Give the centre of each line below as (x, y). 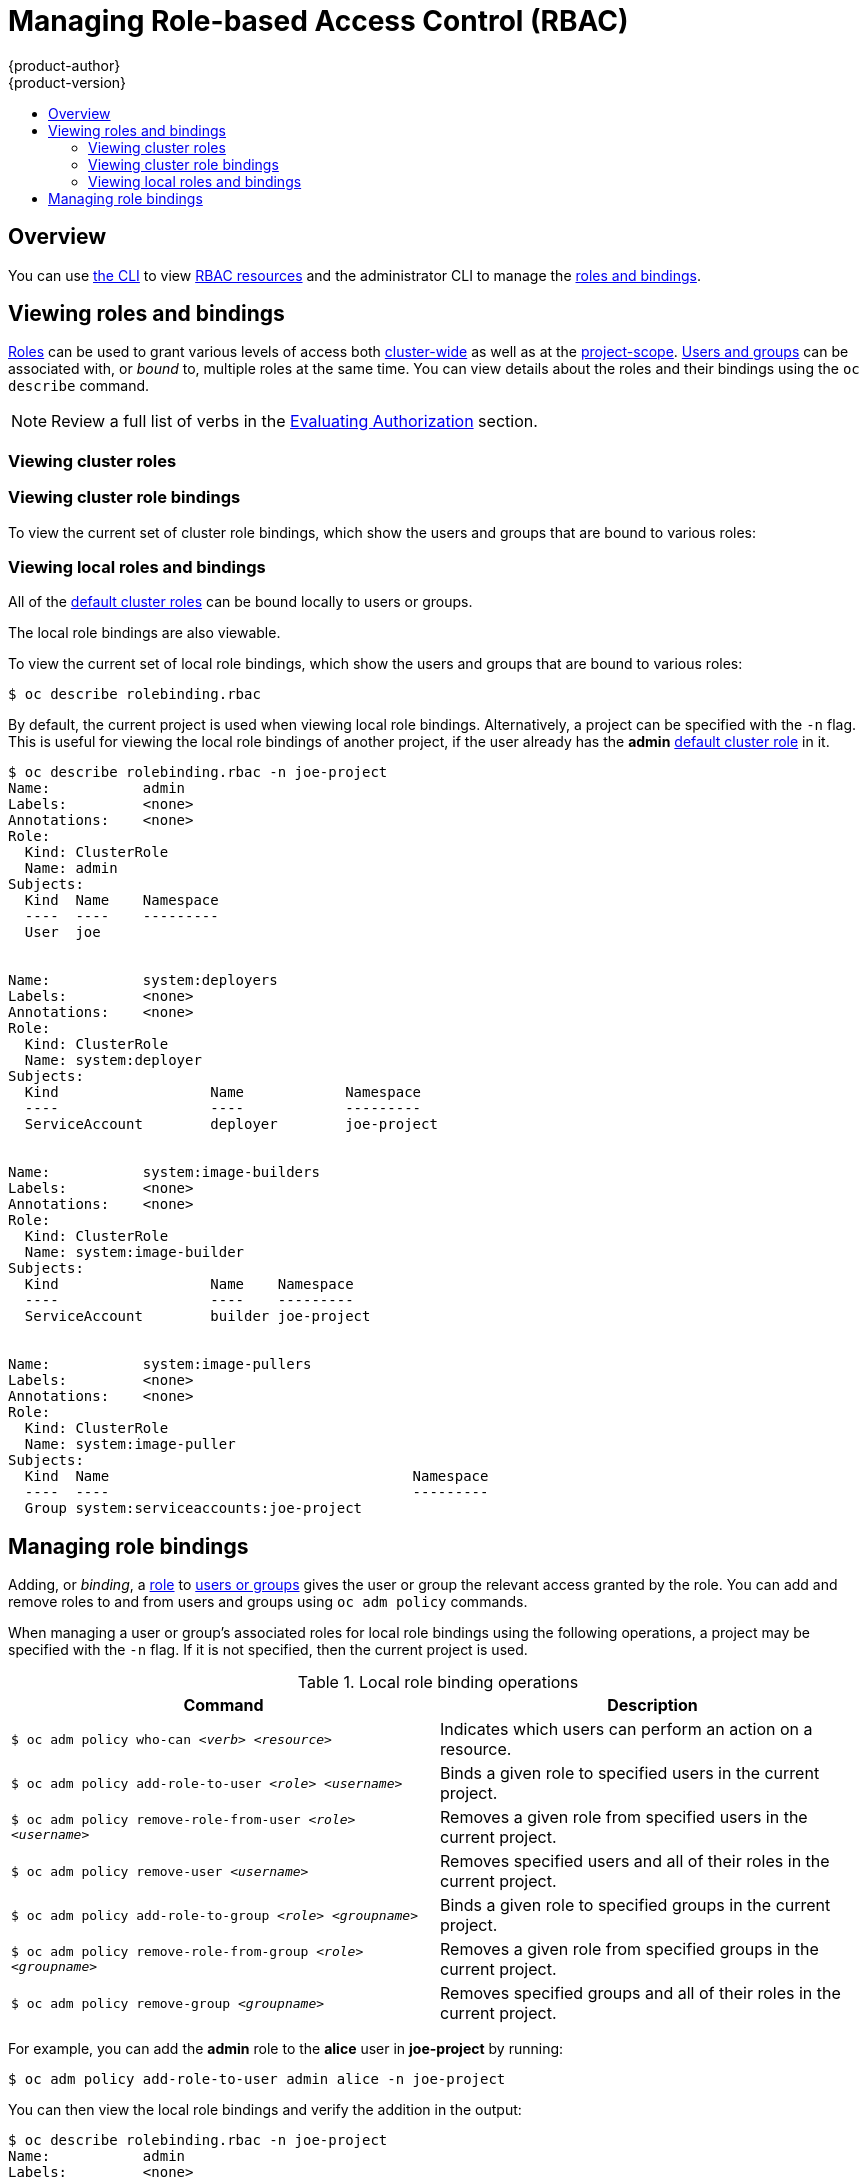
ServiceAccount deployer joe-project (231, 1124)
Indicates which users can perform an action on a (626, 1729)
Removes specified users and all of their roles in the (635, 1861)
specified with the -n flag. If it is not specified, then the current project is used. (268, 1650)
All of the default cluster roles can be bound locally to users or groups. (240, 602)
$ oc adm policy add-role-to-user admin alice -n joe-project (257, 2079)
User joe (62, 932)
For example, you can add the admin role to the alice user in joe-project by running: (286, 2049)
